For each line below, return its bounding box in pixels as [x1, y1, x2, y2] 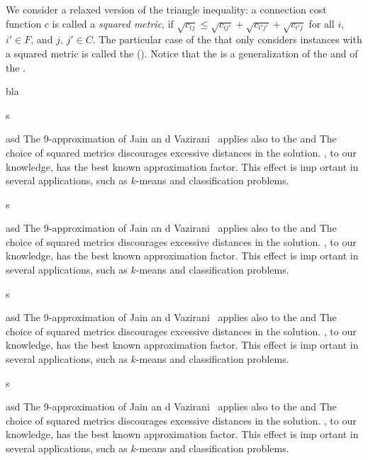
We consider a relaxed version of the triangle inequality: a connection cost [6, 2, 327, 16]
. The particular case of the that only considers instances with [92, 32, 362, 47]
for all [308, 16, 335, 30]
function [6, 16, 42, 30]
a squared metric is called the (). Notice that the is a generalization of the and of [6, 45, 358, 60]
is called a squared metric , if [52, 16, 174, 30]
